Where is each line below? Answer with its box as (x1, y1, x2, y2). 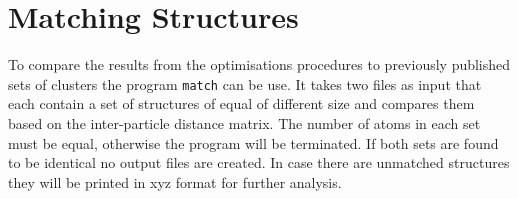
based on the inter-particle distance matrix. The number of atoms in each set (8, 112, 481, 133)
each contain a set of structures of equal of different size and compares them (8, 93, 475, 114)
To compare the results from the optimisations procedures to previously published (8, 54, 511, 75)
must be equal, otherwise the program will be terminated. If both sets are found (8, 132, 499, 153)
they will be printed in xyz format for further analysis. (8, 171, 342, 192)
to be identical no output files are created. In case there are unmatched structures (8, 152, 510, 173)
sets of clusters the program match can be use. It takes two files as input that (8, 73, 482, 94)
